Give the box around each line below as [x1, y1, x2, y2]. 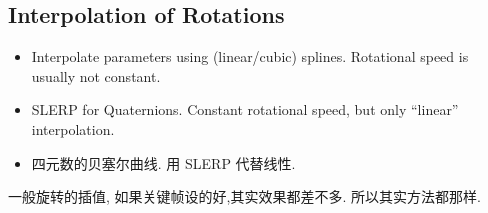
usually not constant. [31, 65, 161, 86]
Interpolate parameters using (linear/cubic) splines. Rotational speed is [31, 46, 469, 67]
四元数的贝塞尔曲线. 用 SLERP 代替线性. [31, 152, 296, 173]
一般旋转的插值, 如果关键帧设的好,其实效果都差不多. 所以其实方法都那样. [8, 186, 481, 207]
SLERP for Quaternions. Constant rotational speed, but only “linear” [31, 99, 459, 120]
